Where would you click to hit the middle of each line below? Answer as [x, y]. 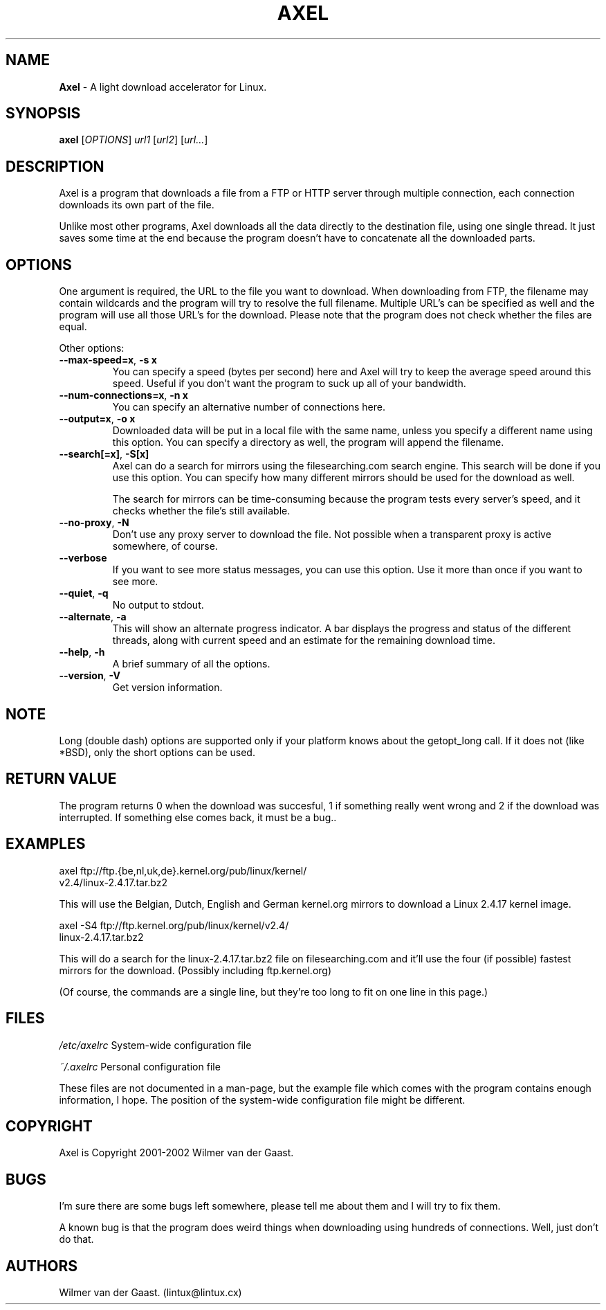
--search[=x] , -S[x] [104, 454]
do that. [76, 1239]
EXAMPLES [46, 844]
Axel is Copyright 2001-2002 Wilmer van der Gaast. [176, 1153]
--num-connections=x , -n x [123, 395]
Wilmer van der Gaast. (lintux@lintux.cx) [150, 1293]
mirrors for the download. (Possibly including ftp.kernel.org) [195, 970]
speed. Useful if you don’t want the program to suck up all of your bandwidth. [289, 384]
